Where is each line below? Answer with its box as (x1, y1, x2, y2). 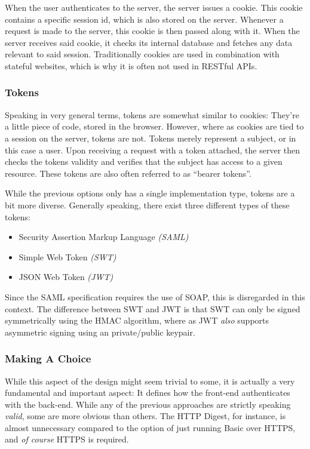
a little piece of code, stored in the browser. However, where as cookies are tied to (5, 120, 304, 133)
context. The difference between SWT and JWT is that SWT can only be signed (5, 302, 300, 315)
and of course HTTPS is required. (5, 433, 129, 445)
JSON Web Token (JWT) (19, 270, 113, 283)
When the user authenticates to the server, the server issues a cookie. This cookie (5, 1, 303, 13)
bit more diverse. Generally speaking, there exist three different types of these (5, 198, 290, 211)
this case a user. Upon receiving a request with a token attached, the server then (5, 143, 300, 156)
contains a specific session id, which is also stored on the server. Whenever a (5, 13, 284, 25)
